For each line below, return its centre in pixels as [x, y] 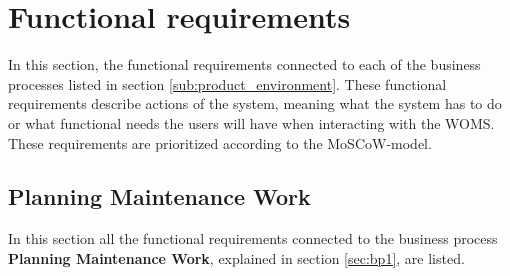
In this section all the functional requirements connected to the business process [253, 238]
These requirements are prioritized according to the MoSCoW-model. [220, 142]
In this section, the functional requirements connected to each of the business [244, 64]
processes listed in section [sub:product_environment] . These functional [227, 83]
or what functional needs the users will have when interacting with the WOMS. [251, 122]
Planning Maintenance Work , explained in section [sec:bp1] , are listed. [236, 257]
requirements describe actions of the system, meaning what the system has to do [255, 103]
